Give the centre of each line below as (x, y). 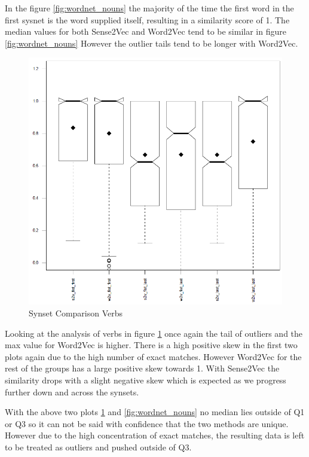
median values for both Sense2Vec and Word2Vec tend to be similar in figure (146, 31)
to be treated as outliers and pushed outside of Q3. (98, 447)
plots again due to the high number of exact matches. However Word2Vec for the (153, 356)
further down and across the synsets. (72, 392)
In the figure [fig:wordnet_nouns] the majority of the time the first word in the (149, 8)
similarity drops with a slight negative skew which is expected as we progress (146, 380)
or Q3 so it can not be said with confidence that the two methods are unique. (147, 423)
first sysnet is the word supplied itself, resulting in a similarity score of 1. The (147, 19)
